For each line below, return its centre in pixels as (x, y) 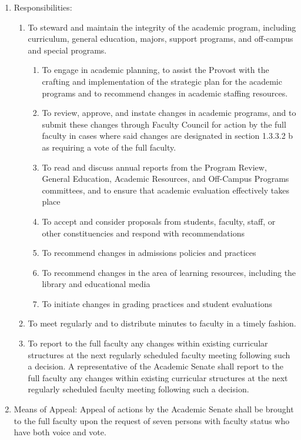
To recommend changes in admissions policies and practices (149, 253)
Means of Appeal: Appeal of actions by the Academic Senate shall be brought (154, 409)
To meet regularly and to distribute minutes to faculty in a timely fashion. (162, 323)
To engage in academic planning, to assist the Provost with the (155, 70)
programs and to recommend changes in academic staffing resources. (165, 93)
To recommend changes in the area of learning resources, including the (169, 272)
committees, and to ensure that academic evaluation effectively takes (165, 190)
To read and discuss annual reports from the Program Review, (154, 167)
